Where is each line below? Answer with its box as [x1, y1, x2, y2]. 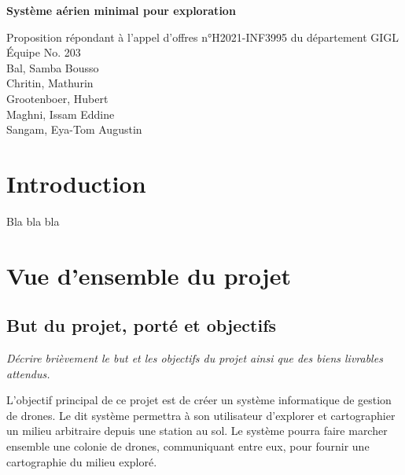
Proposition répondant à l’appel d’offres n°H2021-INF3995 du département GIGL [6, 28, 399, 45]
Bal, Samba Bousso [6, 59, 99, 75]
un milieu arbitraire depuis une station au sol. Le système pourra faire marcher [6, 422, 388, 439]
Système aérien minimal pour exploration [6, 2, 236, 18]
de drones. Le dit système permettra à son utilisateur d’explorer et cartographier [6, 407, 396, 423]
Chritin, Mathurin [6, 75, 94, 91]
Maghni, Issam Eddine [6, 105, 115, 122]
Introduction [6, 167, 146, 199]
